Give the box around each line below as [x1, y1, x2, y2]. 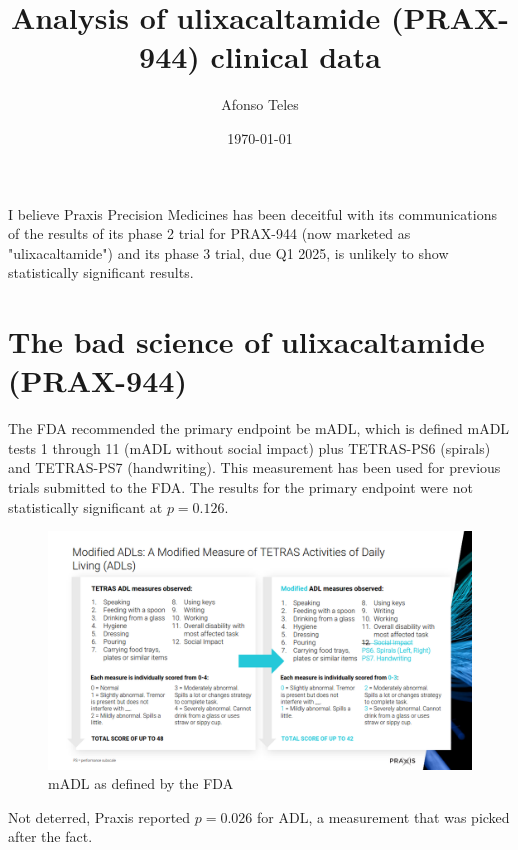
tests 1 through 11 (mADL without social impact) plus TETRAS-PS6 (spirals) [8, 437, 491, 458]
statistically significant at [8, 496, 163, 517]
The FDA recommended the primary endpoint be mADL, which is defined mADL [8, 418, 510, 439]
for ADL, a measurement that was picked [257, 806, 510, 827]
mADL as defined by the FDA [48, 773, 234, 794]
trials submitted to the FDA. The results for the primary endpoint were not [8, 476, 473, 497]
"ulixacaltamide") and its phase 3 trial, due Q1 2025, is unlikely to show [8, 242, 449, 263]
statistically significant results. [8, 262, 194, 283]
